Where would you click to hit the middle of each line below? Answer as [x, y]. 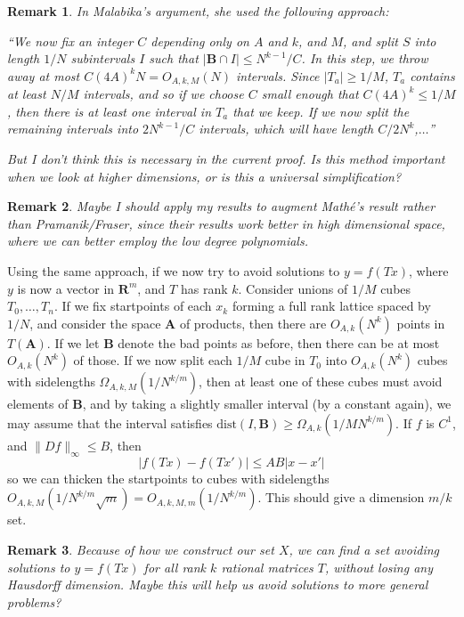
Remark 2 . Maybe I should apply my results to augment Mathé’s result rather [221, 206]
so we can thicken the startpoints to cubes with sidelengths [168, 478]
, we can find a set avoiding [364, 549]
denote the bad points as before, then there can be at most [279, 342]
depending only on [200, 41]
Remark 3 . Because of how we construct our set [141, 549]
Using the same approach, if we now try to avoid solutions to [174, 270]
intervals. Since [277, 75]
